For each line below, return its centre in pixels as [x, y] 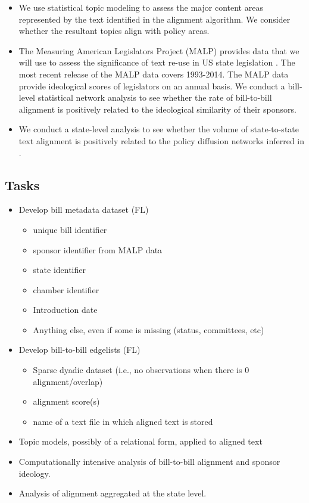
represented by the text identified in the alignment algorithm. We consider [154, 19]
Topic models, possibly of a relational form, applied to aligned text [141, 441]
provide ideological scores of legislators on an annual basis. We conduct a [152, 86]
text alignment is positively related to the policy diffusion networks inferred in [162, 140]
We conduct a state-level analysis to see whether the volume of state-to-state [159, 129]
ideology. [35, 473]
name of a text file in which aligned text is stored [123, 421]
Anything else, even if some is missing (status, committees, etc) [149, 329]
